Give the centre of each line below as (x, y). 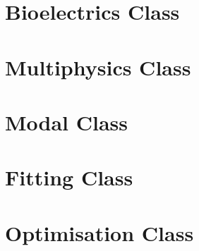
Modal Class (67, 122)
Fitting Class (69, 177)
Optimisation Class (99, 232)
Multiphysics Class (98, 67)
